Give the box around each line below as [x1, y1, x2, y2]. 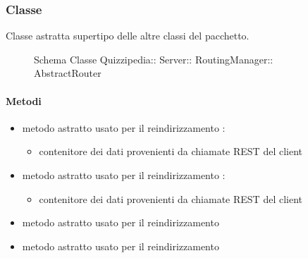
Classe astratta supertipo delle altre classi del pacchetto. [6, 28, 250, 43]
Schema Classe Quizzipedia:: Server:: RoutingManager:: [34, 51, 273, 66]
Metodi [6, 93, 42, 108]
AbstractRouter [34, 66, 101, 80]
